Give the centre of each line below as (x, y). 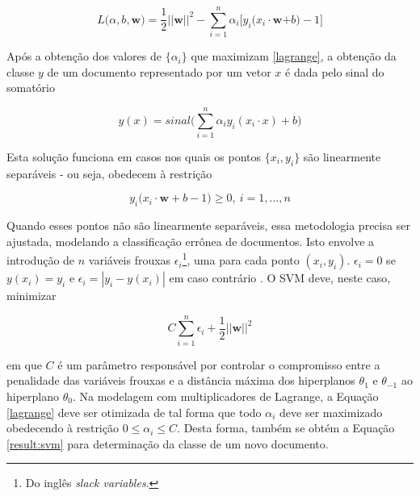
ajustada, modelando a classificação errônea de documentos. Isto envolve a (191, 241)
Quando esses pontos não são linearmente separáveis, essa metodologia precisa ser (208, 225)
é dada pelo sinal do (335, 71)
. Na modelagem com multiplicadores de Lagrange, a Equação (225, 396)
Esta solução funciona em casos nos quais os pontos (134, 157)
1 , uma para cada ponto (241, 259)
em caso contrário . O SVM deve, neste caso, (280, 278)
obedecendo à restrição (63, 428)
